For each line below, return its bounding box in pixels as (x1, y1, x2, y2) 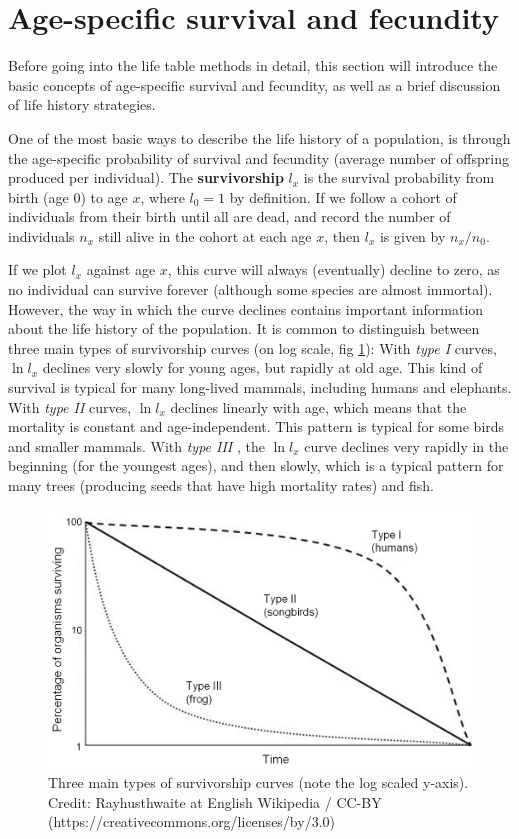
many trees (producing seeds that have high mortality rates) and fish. (8, 475, 434, 495)
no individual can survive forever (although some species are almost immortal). (8, 279, 493, 300)
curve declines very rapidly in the (304, 435, 509, 456)
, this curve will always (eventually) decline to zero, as (167, 259, 500, 280)
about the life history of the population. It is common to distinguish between (8, 318, 480, 339)
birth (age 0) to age (8, 186, 128, 207)
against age (86, 259, 156, 280)
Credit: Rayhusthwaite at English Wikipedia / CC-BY (48, 791, 382, 812)
